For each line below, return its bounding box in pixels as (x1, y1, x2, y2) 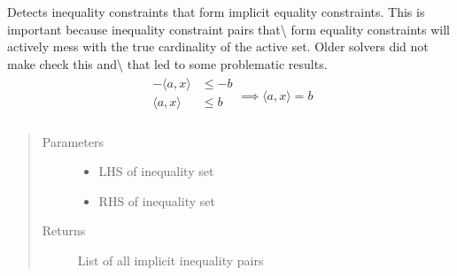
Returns (42, 221, 86, 240)
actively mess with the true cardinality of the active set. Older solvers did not (7, 37, 429, 56)
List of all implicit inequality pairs (77, 250, 264, 269)
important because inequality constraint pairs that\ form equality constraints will (7, 19, 450, 38)
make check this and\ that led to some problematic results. (7, 54, 328, 73)
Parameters (42, 132, 104, 150)
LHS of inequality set (98, 162, 214, 180)
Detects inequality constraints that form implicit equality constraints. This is (7, 3, 425, 20)
